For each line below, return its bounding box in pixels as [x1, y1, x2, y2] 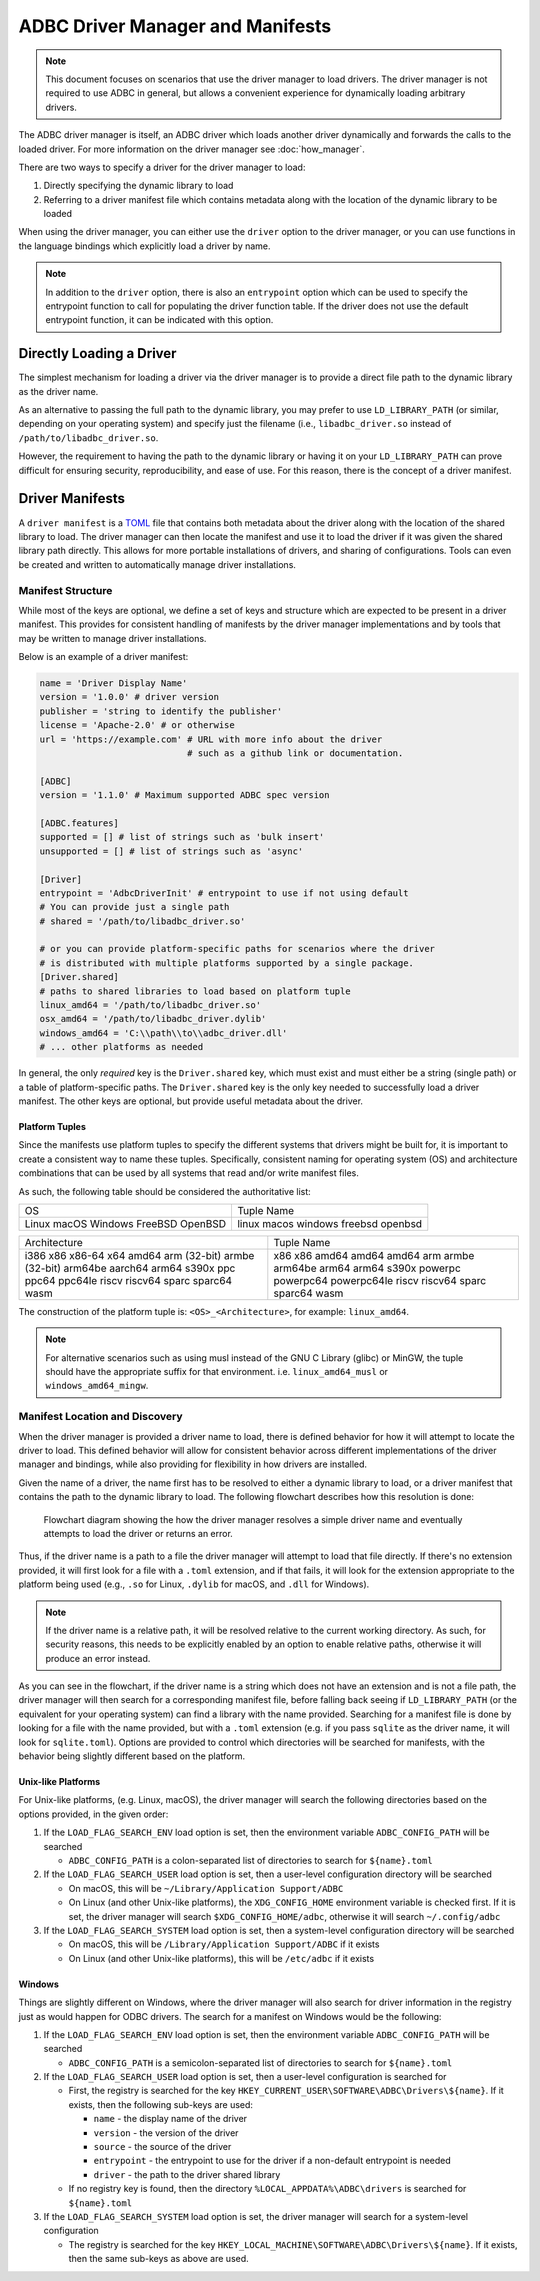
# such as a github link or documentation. [186, 747, 404, 759]
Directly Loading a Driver [18, 345, 177, 362]
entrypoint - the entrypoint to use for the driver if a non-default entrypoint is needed [93, 2155, 452, 2167]
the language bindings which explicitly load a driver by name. [18, 240, 271, 252]
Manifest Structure [18, 583, 113, 597]
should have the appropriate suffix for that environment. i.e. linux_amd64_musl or [45, 1366, 389, 1378]
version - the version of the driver [93, 2126, 239, 2139]
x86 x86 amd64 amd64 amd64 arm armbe [273, 1248, 475, 1262]
